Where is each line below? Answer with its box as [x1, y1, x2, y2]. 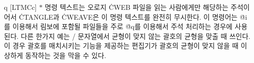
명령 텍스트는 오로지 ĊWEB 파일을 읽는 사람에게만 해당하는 [45, 2, 228, 12]
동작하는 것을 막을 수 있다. [25, 50, 106, 60]
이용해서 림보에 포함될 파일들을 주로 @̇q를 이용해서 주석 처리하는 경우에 [12, 21, 233, 31]
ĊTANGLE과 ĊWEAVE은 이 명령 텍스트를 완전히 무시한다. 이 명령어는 [19, 11, 238, 22]
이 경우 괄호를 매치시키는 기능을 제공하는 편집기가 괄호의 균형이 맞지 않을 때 [4, 40, 239, 51]
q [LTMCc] [4, 2, 37, 12]
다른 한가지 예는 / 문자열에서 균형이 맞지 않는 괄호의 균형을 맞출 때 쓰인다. [21, 31, 251, 41]
